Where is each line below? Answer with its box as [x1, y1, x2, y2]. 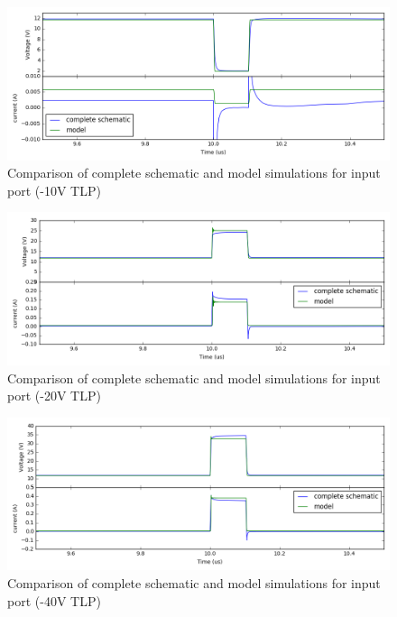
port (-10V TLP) [7, 180, 101, 199]
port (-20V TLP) [7, 386, 101, 405]
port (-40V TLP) [7, 591, 101, 610]
